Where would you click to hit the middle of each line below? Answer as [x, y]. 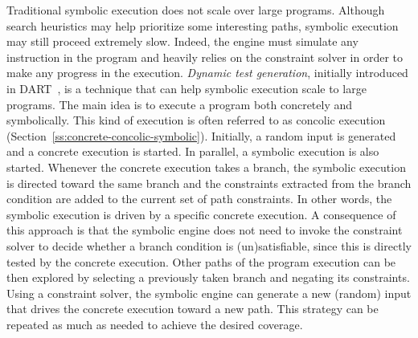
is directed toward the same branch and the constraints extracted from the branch [209, 183]
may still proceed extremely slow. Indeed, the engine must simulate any [182, 41]
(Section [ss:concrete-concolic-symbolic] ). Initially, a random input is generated [201, 135]
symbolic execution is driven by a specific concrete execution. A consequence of [201, 214]
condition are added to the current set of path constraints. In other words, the [199, 199]
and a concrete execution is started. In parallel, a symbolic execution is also [193, 151]
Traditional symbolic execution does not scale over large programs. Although [196, 10]
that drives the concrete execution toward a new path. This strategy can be [193, 309]
